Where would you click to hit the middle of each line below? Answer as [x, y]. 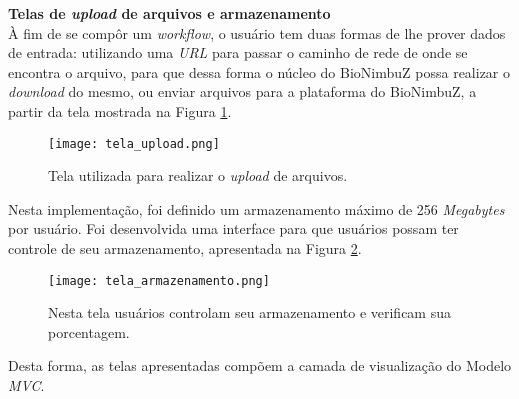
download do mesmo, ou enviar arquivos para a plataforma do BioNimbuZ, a [242, 91]
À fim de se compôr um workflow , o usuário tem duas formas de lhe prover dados [257, 32]
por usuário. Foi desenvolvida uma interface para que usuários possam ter [233, 228]
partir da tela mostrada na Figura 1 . [120, 110]
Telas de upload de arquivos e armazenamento [169, 13]
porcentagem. [89, 331]
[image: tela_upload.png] [134, 143]
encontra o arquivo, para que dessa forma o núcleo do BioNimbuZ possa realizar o [259, 71]
